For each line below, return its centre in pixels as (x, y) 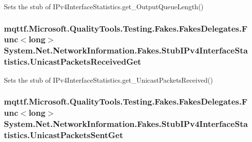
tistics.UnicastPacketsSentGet (64, 134)
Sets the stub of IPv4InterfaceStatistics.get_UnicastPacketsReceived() (108, 80)
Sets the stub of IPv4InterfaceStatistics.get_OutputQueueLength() (104, 6)
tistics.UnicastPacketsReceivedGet (73, 62)
